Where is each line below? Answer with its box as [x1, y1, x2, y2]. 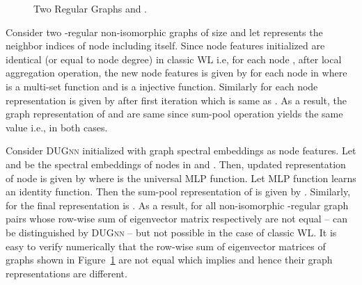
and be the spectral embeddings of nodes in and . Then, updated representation [6, 156, 346, 171]
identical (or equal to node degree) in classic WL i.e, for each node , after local [6, 51, 342, 66]
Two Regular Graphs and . [33, 1, 148, 15]
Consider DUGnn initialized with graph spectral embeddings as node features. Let [6, 143, 356, 158]
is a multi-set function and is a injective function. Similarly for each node [6, 79, 318, 93]
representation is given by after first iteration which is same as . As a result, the [6, 92, 347, 107]
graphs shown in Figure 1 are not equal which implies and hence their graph [6, 252, 333, 267]
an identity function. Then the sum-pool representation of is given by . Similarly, [6, 184, 351, 199]
